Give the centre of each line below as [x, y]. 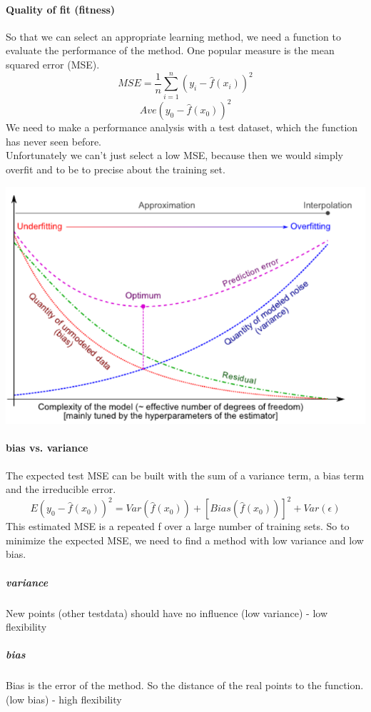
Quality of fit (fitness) [61, 9]
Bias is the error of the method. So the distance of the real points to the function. [185, 685]
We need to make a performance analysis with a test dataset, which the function [182, 127]
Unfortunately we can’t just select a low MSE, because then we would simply [175, 155]
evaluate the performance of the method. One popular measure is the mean [170, 50]
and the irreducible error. [61, 489]
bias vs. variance [47, 448]
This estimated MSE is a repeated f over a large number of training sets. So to [178, 526]
